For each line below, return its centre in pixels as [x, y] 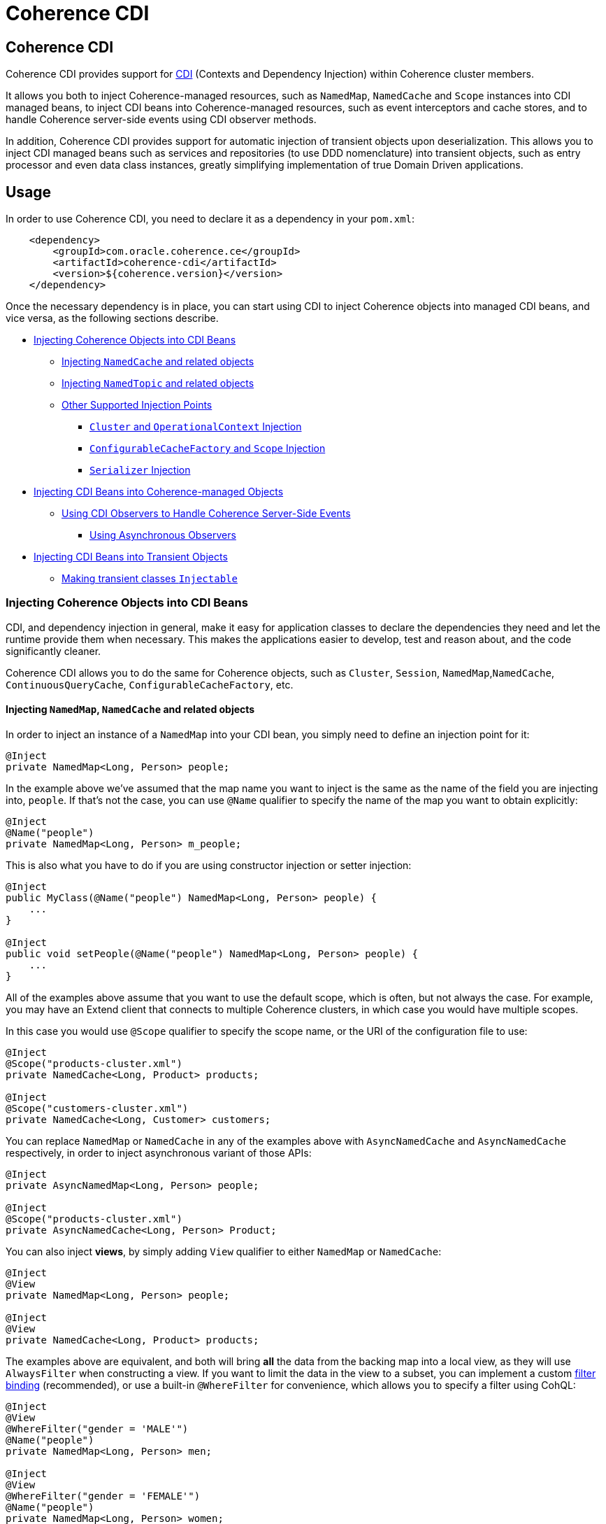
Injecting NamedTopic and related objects [158, 383]
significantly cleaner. [53, 651]
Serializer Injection [140, 470]
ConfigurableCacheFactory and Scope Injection [208, 449]
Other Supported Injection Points [137, 405]
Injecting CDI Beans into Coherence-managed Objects [159, 492]
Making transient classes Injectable [150, 579]
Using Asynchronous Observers [163, 535]
